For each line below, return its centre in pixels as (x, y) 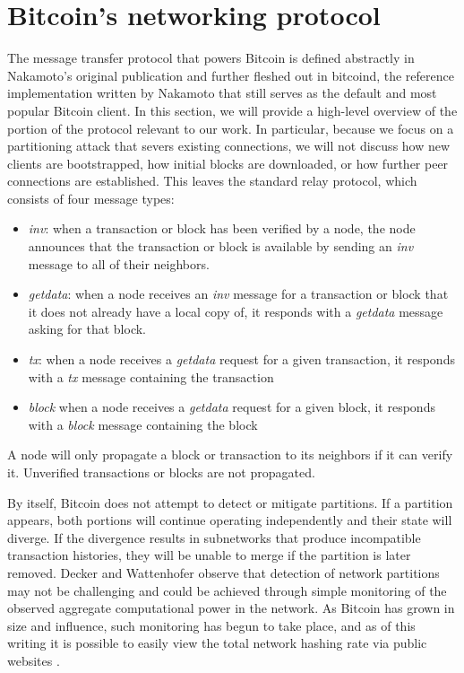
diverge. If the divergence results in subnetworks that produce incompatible (214, 537)
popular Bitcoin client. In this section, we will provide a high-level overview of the (232, 110)
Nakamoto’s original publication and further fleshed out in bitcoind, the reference (231, 75)
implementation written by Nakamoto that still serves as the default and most (222, 93)
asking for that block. (87, 329)
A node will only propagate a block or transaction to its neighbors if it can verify (230, 454)
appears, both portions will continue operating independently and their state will (230, 520)
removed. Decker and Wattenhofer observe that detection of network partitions (223, 572)
